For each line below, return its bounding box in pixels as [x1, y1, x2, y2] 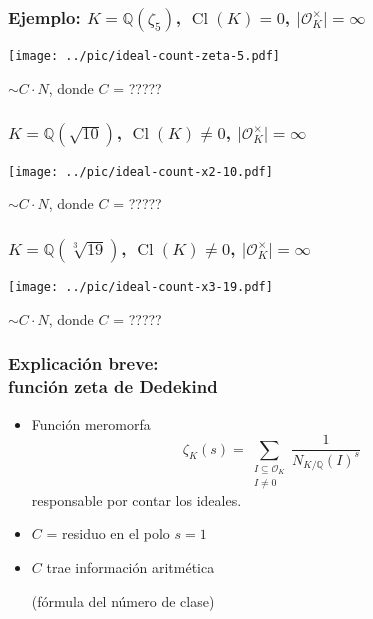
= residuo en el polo [46, 523, 170, 544]
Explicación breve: [8, 351, 159, 376]
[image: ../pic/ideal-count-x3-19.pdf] [8, 280, 273, 295]
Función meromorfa [31, 413, 151, 434]
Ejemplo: [8, 4, 81, 29]
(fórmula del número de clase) [31, 590, 215, 611]
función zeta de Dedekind [8, 374, 218, 399]
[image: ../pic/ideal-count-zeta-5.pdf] [8, 49, 281, 64]
